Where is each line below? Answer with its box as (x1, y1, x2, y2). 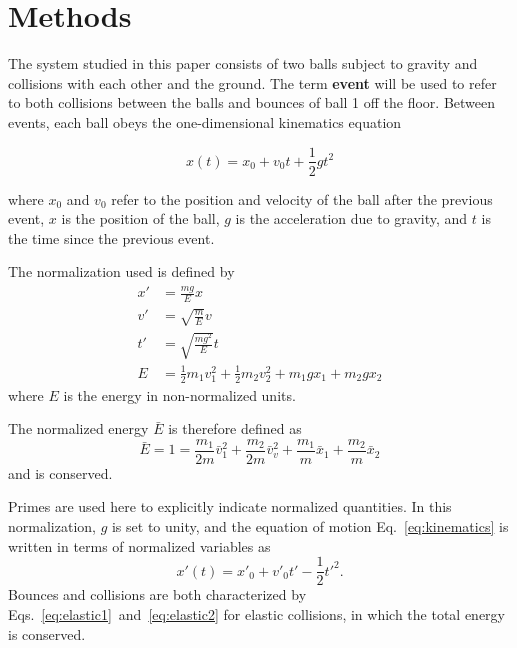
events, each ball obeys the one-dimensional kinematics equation (8, 111, 402, 132)
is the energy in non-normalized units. (63, 384, 296, 405)
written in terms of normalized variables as (8, 535, 271, 556)
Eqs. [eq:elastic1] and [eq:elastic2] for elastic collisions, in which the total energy (8, 603, 505, 624)
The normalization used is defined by (8, 261, 235, 282)
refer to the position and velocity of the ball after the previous (111, 188, 493, 209)
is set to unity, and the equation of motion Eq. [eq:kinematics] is (111, 516, 509, 537)
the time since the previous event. (8, 227, 215, 248)
